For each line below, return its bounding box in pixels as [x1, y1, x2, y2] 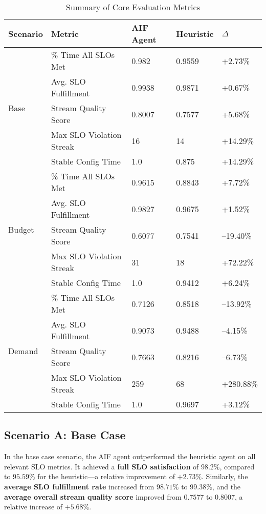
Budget [8, 223, 34, 235]
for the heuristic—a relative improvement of [37, 471, 175, 482]
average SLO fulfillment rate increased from [4, 481, 154, 491]
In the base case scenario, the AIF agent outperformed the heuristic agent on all [4, 451, 256, 462]
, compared [219, 461, 255, 471]
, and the [212, 481, 241, 491]
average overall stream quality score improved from [4, 491, 182, 502]
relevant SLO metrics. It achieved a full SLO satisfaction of [4, 461, 199, 471]
